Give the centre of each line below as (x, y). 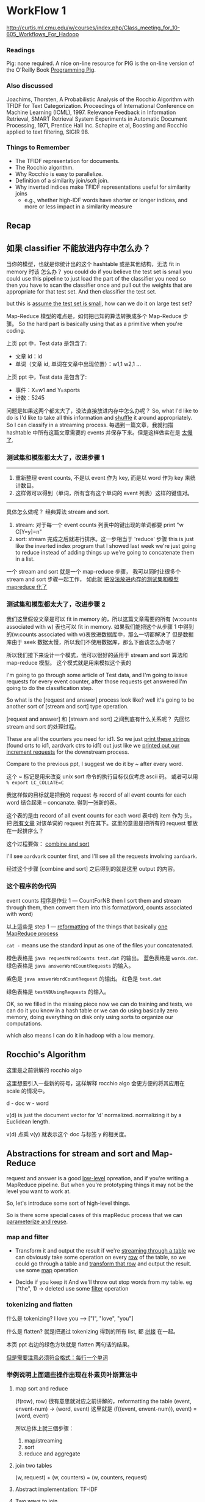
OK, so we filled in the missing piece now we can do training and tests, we (100, 1004)
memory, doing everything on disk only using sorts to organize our (90, 1017)
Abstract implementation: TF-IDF (56, 1489)
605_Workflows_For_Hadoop (43, 34)
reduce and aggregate (52, 1454)
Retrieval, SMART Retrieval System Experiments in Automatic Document (97, 119)
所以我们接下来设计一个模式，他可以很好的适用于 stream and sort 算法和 (97, 655)
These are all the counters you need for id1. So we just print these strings (98, 738)
